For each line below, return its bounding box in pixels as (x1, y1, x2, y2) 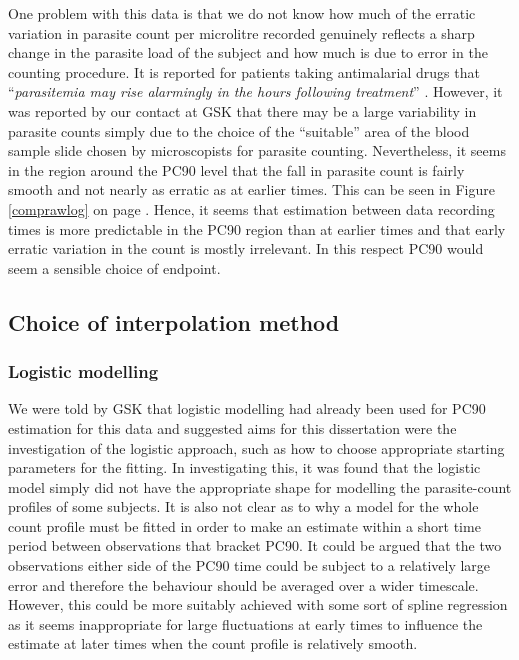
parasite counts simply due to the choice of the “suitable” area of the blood (8, 120, 470, 141)
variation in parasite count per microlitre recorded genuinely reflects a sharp (8, 22, 475, 43)
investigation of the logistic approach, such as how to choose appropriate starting (8, 437, 505, 458)
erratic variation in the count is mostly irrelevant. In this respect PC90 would (8, 238, 484, 259)
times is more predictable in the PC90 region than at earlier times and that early (8, 218, 506, 239)
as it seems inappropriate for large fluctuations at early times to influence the (8, 613, 483, 634)
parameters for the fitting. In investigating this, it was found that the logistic (8, 457, 481, 478)
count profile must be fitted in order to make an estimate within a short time (8, 515, 481, 536)
